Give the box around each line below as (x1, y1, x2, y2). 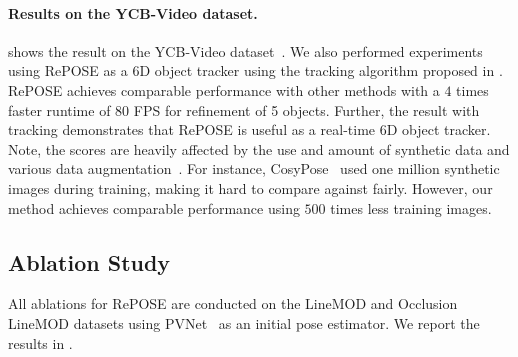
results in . (8, 332, 73, 353)
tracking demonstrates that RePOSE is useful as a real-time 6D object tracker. (8, 119, 491, 140)
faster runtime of (8, 99, 111, 120)
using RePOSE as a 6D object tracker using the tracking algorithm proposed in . (8, 60, 503, 81)
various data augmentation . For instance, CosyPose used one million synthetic (8, 158, 500, 179)
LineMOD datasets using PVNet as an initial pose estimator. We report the (8, 312, 480, 333)
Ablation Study (8, 246, 171, 277)
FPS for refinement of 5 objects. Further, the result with (133, 99, 480, 120)
